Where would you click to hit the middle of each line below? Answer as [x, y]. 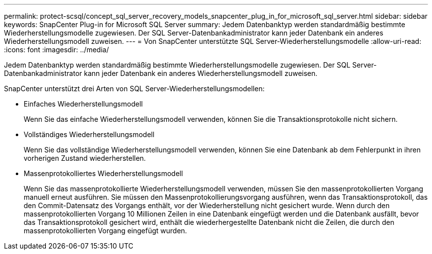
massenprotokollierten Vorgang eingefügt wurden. [106, 231]
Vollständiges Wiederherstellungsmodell [89, 134]
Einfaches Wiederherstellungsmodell [83, 104]
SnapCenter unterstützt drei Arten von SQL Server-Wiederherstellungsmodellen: [134, 89]
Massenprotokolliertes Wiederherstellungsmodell [103, 173]
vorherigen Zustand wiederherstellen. [85, 158]
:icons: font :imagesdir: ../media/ [56, 50]
